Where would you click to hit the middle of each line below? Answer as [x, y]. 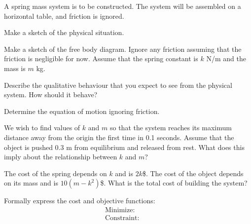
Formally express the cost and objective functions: [80, 201]
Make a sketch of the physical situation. [64, 32]
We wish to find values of [42, 128]
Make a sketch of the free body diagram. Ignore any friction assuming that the [123, 49]
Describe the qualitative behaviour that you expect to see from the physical [118, 85]
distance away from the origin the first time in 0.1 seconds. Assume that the [119, 137]
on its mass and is [31, 183]
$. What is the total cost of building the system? [174, 183]
